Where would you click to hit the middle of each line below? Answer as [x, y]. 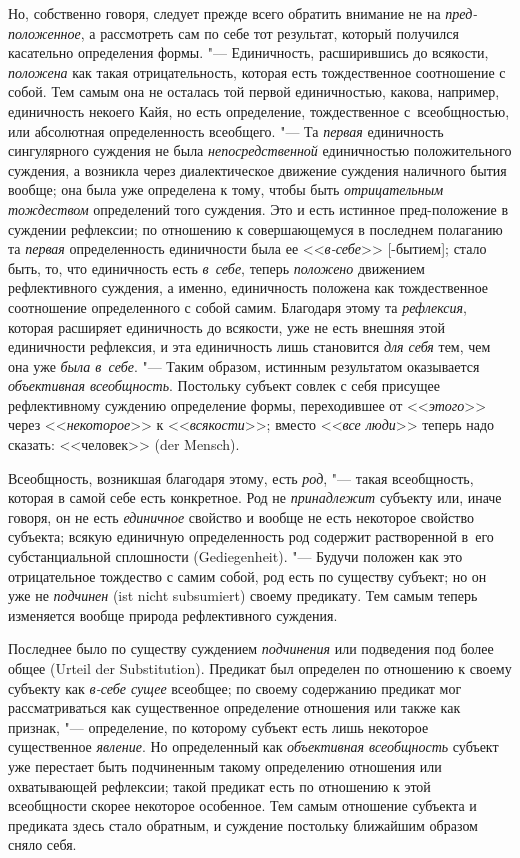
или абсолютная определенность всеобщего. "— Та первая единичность [226, 130]
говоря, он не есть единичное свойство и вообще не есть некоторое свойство [241, 516]
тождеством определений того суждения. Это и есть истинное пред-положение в [258, 208]
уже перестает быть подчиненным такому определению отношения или [225, 765]
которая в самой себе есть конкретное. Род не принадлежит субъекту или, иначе [255, 497]
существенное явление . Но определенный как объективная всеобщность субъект [253, 746]
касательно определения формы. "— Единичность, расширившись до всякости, [248, 52]
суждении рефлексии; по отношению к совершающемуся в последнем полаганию [255, 228]
